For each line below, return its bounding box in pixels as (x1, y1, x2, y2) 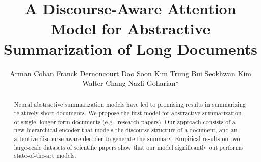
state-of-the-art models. (14, 151, 76, 160)
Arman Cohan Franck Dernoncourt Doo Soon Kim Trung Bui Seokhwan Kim (10, 67, 251, 78)
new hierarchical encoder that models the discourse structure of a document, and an (14, 126, 238, 134)
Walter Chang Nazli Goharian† (82, 78, 179, 88)
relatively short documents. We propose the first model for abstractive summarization (14, 109, 242, 118)
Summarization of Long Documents (4, 38, 257, 59)
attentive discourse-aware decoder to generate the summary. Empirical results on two (14, 134, 240, 143)
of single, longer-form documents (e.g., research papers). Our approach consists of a (14, 117, 236, 126)
